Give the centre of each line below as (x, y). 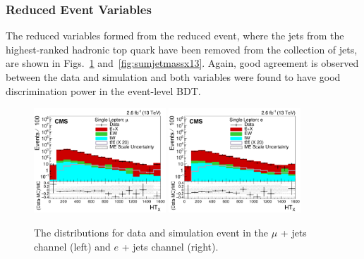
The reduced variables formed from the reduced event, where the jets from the (175, 36)
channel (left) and (72, 246)
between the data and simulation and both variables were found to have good (173, 77)
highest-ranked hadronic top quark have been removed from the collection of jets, (182, 49)
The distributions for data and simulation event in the (151, 232)
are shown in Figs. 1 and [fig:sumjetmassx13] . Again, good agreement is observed (182, 63)
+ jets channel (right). (170, 246)
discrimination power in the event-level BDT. (103, 90)
